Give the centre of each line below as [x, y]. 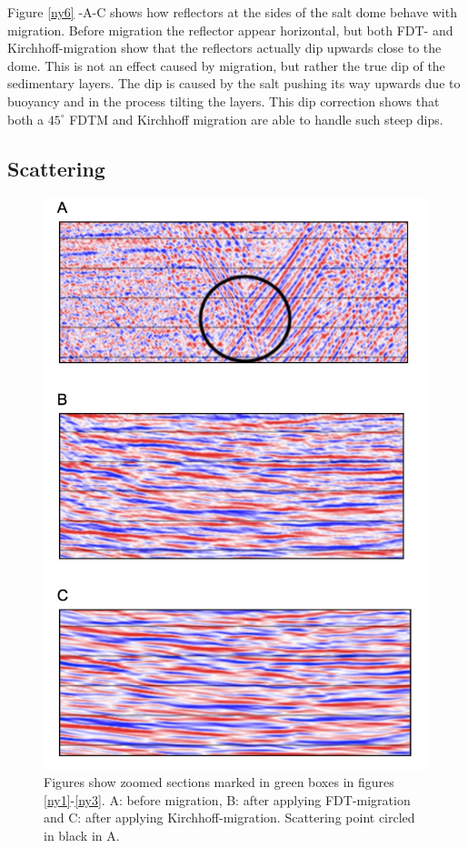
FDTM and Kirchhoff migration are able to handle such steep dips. [256, 119]
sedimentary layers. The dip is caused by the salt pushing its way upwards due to [234, 83]
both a [26, 119]
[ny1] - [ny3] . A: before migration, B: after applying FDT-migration [227, 799]
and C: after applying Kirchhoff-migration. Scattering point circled [229, 818]
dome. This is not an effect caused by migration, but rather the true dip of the [226, 65]
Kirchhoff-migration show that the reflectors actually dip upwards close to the [224, 48]
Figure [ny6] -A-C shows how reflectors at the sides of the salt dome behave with [232, 12]
